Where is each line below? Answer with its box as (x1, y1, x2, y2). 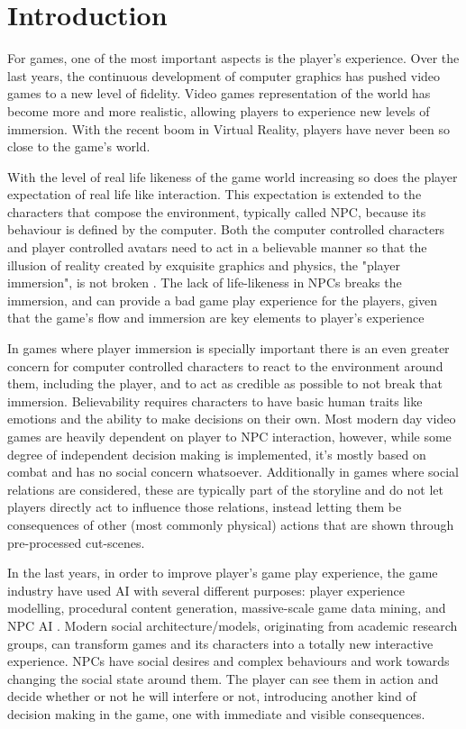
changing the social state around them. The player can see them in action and (7, 669, 439, 688)
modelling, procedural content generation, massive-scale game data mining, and (7, 598, 446, 617)
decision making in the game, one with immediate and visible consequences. (7, 704, 425, 723)
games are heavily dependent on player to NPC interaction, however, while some (7, 427, 452, 445)
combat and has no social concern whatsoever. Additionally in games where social (7, 462, 459, 481)
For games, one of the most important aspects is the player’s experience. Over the (7, 49, 460, 68)
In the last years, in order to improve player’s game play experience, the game (7, 563, 438, 582)
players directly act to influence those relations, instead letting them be (7, 497, 402, 516)
